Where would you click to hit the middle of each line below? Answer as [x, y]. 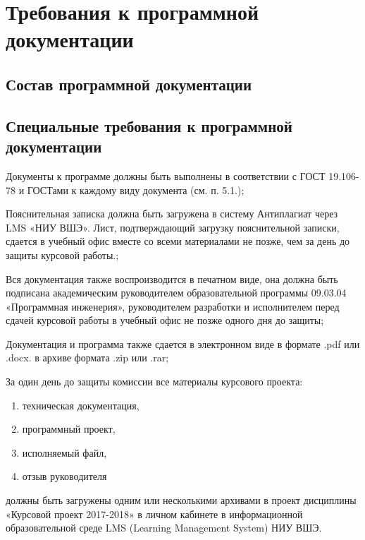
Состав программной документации [129, 84]
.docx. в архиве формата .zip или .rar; [87, 358]
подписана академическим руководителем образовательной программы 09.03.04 [176, 293]
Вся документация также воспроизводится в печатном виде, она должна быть [172, 278]
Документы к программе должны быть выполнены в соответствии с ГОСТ [166, 175]
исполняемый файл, [64, 452]
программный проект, [69, 429]
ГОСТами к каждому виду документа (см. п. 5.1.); [136, 190]
